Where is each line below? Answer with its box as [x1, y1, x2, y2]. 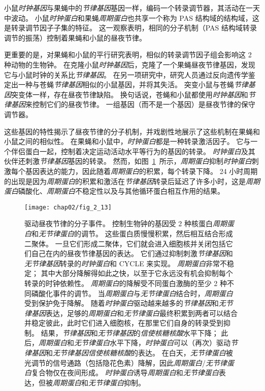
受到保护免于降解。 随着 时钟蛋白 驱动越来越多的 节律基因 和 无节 [24, 298, 233, 308]
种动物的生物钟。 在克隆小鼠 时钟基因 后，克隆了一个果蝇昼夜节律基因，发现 [4, 59, 255, 69]
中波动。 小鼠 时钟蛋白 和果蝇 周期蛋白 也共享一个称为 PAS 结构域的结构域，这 [4, 12, 259, 23]
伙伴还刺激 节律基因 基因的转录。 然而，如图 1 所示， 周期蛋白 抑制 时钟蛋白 [4, 156, 252, 166]
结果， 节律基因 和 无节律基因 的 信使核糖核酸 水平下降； [41, 327, 219, 338]
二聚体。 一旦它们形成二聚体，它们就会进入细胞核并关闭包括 [24, 238, 226, 248]
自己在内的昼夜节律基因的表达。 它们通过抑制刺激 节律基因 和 [31, 248, 233, 259]
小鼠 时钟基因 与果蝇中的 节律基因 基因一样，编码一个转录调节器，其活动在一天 [4, 3, 260, 13]
